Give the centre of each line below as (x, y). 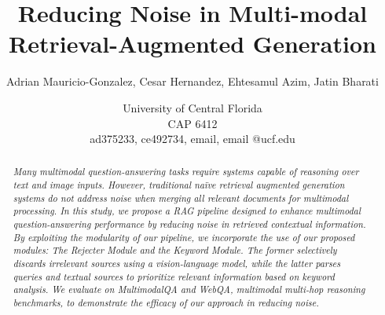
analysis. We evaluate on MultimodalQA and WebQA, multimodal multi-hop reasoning (189, 289)
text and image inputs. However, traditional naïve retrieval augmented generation (179, 185)
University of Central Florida (192, 107)
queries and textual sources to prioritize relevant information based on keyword (174, 276)
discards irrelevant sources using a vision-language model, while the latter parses (177, 264)
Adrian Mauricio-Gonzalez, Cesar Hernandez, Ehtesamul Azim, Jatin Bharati (192, 81)
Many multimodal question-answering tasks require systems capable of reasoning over (186, 172)
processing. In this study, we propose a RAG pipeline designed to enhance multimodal (187, 211)
